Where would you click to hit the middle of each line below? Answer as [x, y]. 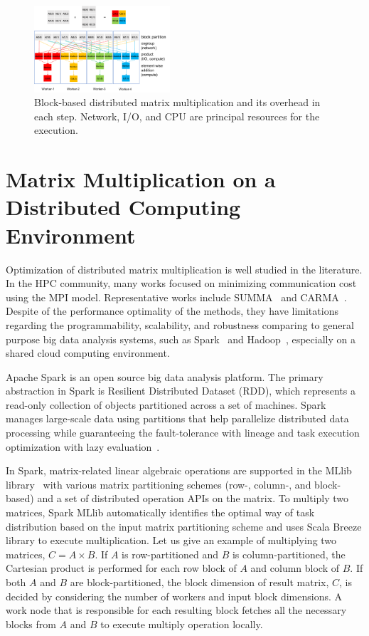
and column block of [295, 568]
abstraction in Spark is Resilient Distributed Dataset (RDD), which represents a [181, 391]
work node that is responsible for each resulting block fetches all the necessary [176, 610]
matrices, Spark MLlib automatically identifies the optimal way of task [160, 512]
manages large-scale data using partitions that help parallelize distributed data [177, 418]
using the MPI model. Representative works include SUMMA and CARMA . [176, 297]
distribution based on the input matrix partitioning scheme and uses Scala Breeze [184, 526]
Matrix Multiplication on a [141, 179]
